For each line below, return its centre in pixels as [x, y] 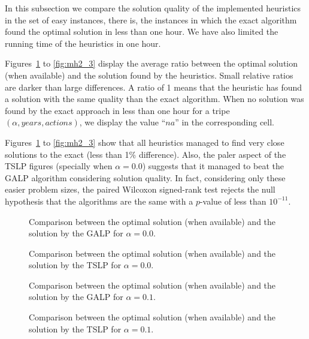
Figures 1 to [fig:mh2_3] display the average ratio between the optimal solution [152, 63]
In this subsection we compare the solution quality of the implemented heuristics [153, 8]
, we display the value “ [122, 122]
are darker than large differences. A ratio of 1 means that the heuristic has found [154, 87]
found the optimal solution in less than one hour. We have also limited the [142, 31]
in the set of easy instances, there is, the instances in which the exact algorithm [151, 19]
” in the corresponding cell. [225, 122]
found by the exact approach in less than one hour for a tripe [117, 110]
